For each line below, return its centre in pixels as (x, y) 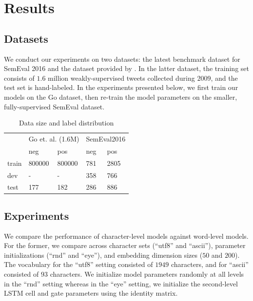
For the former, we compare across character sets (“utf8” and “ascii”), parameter (125, 245)
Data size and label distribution (67, 123)
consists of (19, 78)
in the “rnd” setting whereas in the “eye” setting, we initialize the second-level (121, 283)
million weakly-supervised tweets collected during (121, 78)
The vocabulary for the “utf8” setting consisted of (78, 264)
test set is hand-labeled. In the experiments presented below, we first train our (121, 87)
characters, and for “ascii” (210, 264)
